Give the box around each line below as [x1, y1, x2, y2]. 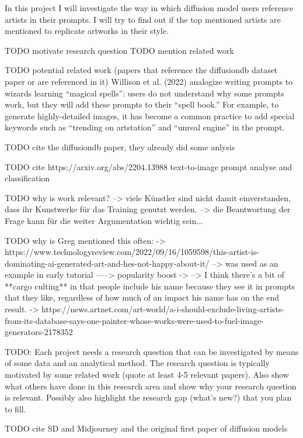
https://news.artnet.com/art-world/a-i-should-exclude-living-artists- [41, 303, 285, 315]
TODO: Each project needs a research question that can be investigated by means [5, 345, 299, 357]
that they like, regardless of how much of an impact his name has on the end [5, 291, 280, 304]
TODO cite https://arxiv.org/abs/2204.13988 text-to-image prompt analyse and [5, 160, 292, 173]
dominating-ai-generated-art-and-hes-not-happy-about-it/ [5, 257, 210, 269]
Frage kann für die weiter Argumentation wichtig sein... [5, 214, 203, 226]
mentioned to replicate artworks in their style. [5, 25, 169, 37]
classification [5, 172, 50, 184]
